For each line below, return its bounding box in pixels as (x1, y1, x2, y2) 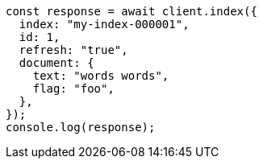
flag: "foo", (32, 82, 115, 95)
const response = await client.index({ (6, 5, 257, 18)
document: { (19, 56, 94, 69)
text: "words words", (32, 69, 169, 82)
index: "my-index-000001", (19, 18, 190, 31)
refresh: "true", (19, 43, 128, 56)
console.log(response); (6, 121, 156, 134)
